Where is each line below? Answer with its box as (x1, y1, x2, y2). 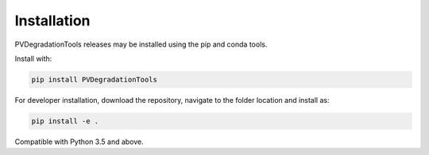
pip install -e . (31, 116, 99, 126)
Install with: (14, 54, 52, 63)
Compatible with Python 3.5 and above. (14, 137, 145, 146)
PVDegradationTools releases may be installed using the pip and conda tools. (14, 40, 268, 49)
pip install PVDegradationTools (31, 75, 158, 84)
